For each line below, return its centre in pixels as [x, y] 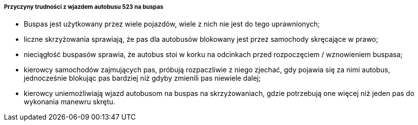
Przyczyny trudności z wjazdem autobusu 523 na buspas [84, 7]
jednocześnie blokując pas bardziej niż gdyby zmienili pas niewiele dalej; [142, 78]
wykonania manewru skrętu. [70, 102]
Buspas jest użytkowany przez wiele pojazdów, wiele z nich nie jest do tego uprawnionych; [172, 24]
